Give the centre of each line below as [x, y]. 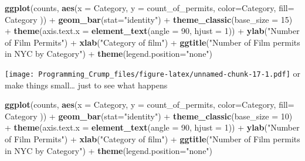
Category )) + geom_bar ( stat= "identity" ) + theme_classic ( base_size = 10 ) [149, 116]
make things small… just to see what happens [86, 85]
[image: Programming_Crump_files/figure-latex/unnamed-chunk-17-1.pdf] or [152, 73]
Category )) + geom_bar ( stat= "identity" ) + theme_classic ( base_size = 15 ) [149, 19]
